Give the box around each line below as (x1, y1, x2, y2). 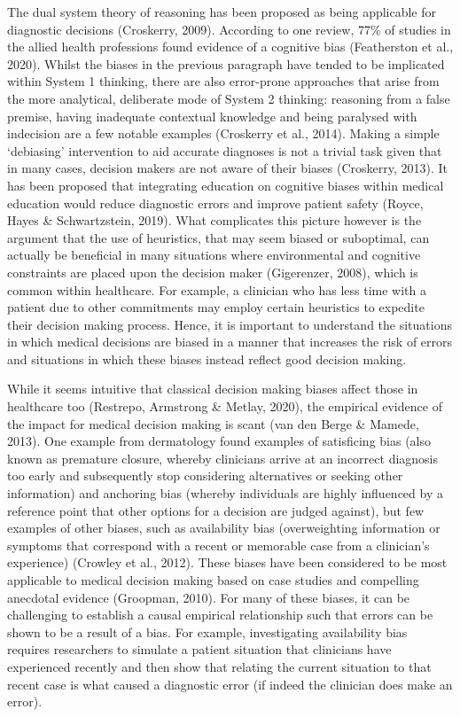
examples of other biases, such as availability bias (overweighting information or (7, 518, 441, 537)
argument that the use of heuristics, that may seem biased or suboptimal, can (7, 228, 430, 246)
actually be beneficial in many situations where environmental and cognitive (7, 245, 421, 264)
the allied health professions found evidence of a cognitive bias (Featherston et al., (7, 37, 454, 56)
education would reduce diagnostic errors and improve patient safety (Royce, (7, 193, 424, 212)
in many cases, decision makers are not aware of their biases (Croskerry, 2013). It (7, 159, 448, 177)
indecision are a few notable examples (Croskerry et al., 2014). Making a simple (7, 124, 440, 143)
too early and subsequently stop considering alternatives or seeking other (7, 466, 403, 485)
